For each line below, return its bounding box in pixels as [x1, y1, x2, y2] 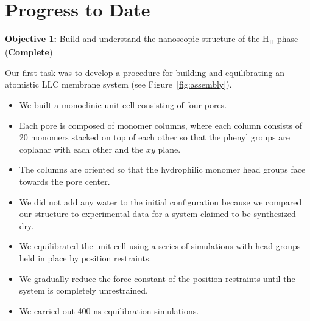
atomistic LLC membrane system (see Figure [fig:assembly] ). [5, 78, 232, 91]
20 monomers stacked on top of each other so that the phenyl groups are [19, 131, 290, 143]
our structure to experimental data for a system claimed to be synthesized [19, 207, 296, 220]
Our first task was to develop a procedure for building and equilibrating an [5, 66, 285, 78]
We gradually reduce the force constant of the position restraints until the [19, 272, 295, 285]
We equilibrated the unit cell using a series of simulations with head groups [19, 240, 301, 252]
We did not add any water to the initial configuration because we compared [19, 195, 302, 208]
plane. [158, 142, 181, 155]
